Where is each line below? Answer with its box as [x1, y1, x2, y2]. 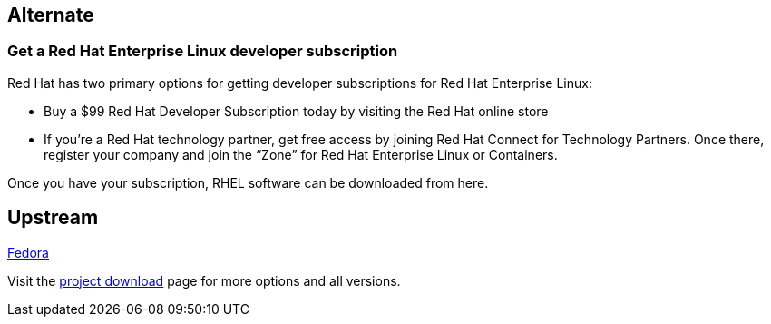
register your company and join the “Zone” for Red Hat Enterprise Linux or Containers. [44, 146, 558, 162]
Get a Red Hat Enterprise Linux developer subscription [7, 42, 398, 61]
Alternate [7, 4, 94, 26]
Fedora [7, 244, 49, 260]
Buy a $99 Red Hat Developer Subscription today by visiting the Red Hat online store [44, 103, 549, 119]
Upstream [7, 206, 99, 230]
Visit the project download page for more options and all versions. [7, 272, 401, 289]
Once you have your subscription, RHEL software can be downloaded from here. [7, 174, 489, 191]
